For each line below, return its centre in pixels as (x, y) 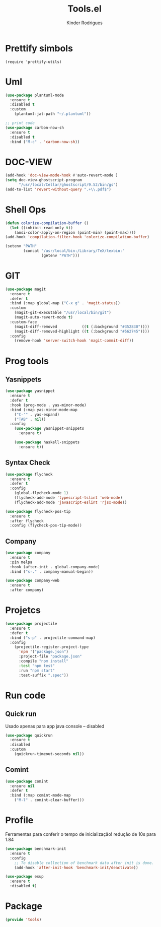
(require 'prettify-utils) (33, 62)
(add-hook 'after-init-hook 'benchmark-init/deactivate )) (76, 868)
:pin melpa (21, 562)
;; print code (20, 123)
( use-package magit (26, 289)
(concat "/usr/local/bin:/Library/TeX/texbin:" (74, 251)
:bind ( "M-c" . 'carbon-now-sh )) (45, 142)
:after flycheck (27, 521)
